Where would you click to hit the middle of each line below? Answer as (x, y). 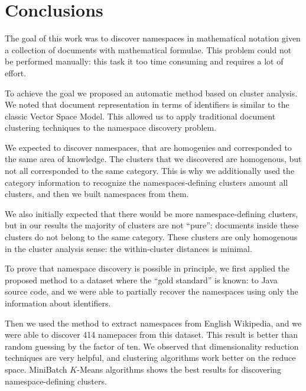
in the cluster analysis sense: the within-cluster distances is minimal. (128, 248)
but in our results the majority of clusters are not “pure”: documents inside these (152, 225)
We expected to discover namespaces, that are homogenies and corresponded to (148, 147)
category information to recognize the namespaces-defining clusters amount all (147, 182)
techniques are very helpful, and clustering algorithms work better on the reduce (150, 358)
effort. (16, 72)
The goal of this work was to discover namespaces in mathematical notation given (153, 38)
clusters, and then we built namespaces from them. (97, 194)
